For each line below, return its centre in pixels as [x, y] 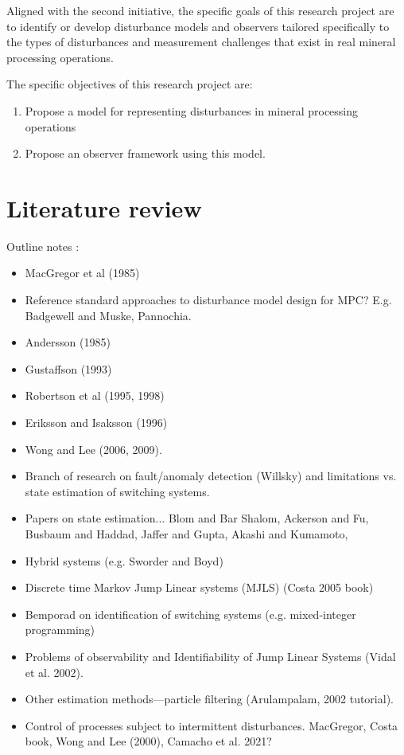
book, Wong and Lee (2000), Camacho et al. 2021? [148, 741]
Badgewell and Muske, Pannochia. [108, 315]
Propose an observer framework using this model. [145, 153]
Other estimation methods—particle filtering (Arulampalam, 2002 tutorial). [209, 699]
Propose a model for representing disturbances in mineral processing [192, 110]
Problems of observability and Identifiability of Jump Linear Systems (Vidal [210, 656]
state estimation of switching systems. [117, 491]
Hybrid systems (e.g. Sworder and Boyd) [124, 560]
